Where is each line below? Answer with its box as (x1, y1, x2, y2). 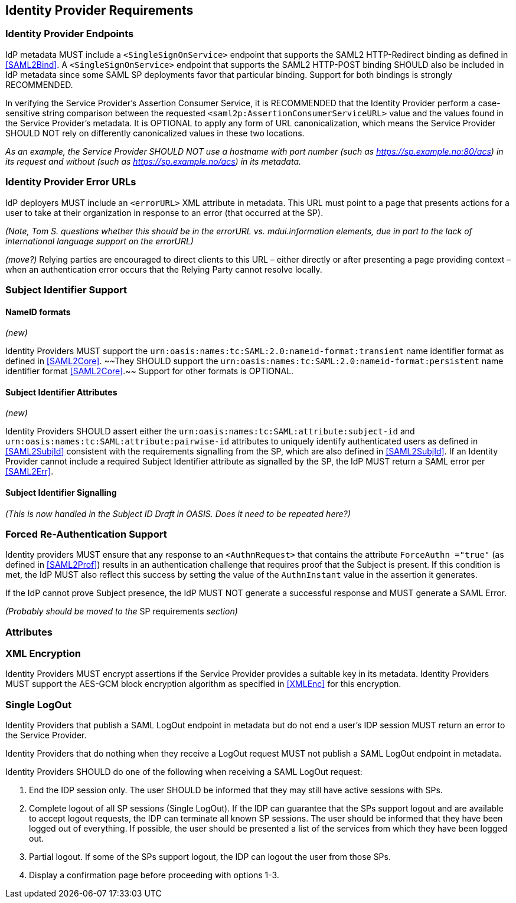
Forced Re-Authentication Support (5, 528, 167, 540)
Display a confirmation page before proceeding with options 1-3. (29, 870, 279, 881)
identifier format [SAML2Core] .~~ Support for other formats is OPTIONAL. (5, 366, 294, 377)
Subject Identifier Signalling (5, 487, 117, 498)
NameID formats (5, 306, 71, 317)
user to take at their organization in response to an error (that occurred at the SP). (5, 207, 324, 218)
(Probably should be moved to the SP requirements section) (5, 606, 238, 617)
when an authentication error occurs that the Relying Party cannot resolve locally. (5, 264, 322, 274)
